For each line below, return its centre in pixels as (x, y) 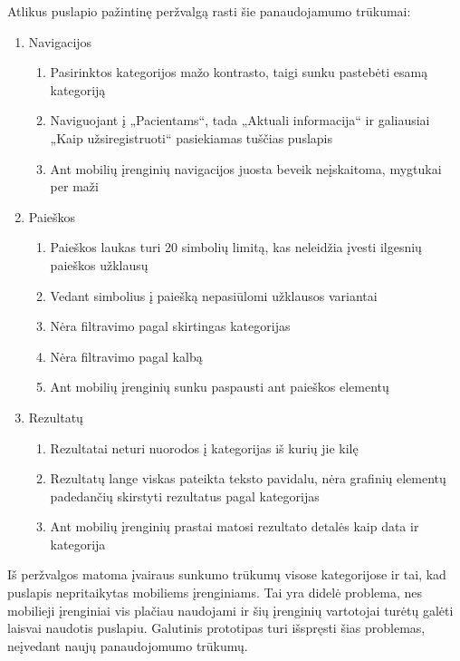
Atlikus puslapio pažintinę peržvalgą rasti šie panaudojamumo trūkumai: (209, 11)
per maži (74, 186)
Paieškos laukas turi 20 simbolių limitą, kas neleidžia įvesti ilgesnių (236, 247)
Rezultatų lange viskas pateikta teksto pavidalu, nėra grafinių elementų (248, 478)
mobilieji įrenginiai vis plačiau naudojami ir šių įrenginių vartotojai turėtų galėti (230, 610)
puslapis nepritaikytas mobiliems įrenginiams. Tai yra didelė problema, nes (215, 593)
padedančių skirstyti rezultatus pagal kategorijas (185, 496)
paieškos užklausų (99, 264)
